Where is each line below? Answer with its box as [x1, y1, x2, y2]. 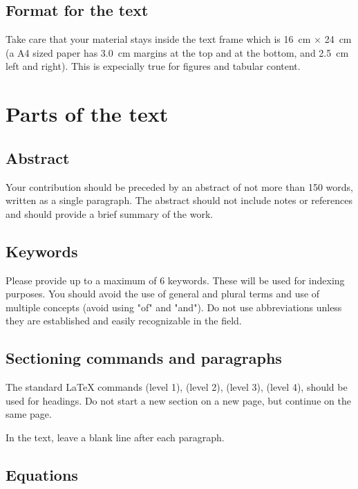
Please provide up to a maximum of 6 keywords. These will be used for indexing [6, 273, 345, 287]
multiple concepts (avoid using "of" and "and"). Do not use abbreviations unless [6, 299, 342, 314]
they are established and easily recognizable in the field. [6, 313, 242, 328]
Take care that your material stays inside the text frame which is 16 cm [6, 32, 311, 46]
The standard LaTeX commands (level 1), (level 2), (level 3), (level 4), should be [6, 380, 348, 394]
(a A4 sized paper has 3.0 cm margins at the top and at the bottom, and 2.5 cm [6, 45, 349, 59]
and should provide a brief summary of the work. [6, 206, 214, 221]
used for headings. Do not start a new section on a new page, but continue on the [6, 393, 351, 407]
